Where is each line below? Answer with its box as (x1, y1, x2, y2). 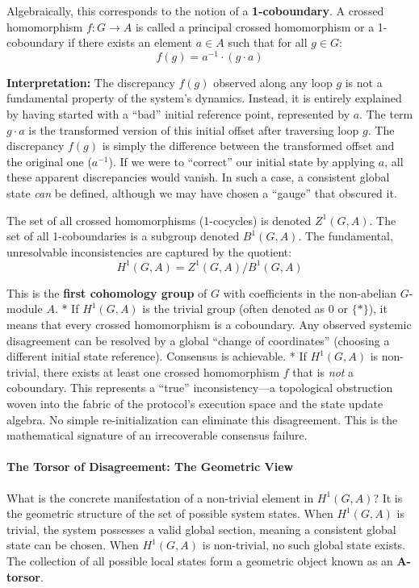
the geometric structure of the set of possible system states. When (6, 505, 333, 522)
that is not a (292, 363, 354, 380)
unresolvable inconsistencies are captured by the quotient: (6, 243, 292, 260)
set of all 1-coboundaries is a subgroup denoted (6, 227, 240, 244)
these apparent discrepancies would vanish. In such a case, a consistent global (6, 169, 390, 186)
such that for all (228, 34, 308, 51)
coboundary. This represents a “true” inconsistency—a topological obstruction (6, 379, 393, 396)
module (6, 300, 43, 317)
